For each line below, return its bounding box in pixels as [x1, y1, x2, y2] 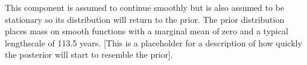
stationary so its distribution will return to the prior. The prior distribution [5, 13, 285, 25]
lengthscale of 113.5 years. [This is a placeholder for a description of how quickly [5, 36, 302, 49]
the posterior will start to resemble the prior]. [5, 48, 173, 61]
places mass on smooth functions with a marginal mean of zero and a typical [5, 25, 288, 37]
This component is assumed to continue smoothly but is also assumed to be [5, 1, 285, 13]
